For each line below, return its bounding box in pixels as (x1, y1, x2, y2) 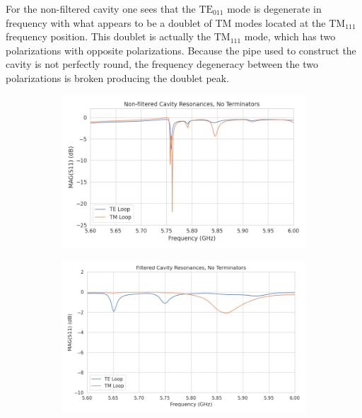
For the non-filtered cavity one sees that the (6, 1, 196, 16)
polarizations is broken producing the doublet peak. (6, 70, 230, 85)
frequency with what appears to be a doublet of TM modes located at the (6, 15, 326, 30)
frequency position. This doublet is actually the (6, 29, 211, 44)
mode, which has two (244, 29, 336, 44)
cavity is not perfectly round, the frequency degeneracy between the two (6, 57, 318, 71)
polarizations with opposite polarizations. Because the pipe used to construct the (6, 42, 356, 57)
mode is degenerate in (227, 1, 322, 16)
